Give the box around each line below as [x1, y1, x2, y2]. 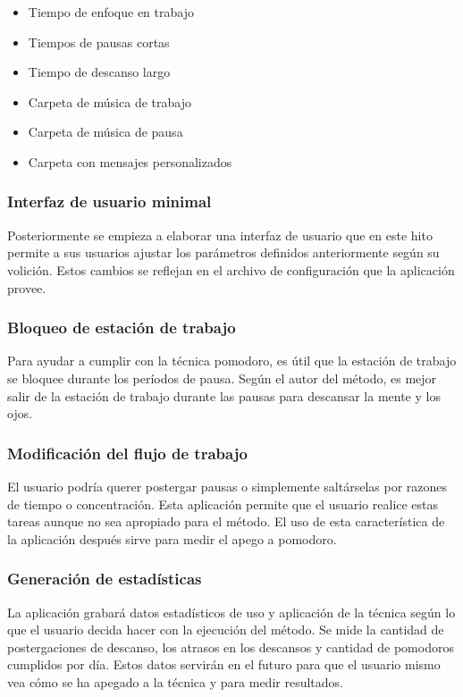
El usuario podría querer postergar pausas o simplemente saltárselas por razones [7, 476, 448, 495]
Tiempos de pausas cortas [28, 32, 170, 51]
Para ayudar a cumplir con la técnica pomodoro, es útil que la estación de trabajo [7, 351, 457, 370]
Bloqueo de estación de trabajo [7, 316, 236, 339]
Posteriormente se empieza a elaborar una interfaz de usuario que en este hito [7, 225, 433, 244]
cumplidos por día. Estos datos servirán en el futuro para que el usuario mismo [7, 655, 441, 674]
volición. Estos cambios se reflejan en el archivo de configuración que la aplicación [7, 260, 455, 279]
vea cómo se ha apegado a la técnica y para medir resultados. [7, 672, 343, 691]
